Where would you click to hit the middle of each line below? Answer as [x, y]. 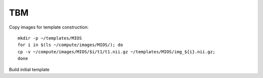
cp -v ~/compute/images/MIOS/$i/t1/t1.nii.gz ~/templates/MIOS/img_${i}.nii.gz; [117, 52]
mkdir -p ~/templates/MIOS [50, 38]
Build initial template [29, 69]
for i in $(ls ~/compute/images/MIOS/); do [70, 45]
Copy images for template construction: [49, 27]
